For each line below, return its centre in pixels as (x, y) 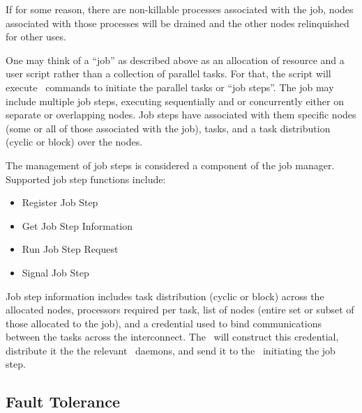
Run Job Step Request (70, 249)
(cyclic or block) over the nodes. (74, 142)
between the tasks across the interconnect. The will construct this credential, (172, 337)
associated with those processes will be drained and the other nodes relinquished (178, 23)
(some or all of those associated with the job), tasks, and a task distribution (168, 128)
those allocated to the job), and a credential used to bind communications (164, 323)
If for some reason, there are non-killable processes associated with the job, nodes (180, 9)
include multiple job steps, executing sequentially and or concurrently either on (175, 101)
